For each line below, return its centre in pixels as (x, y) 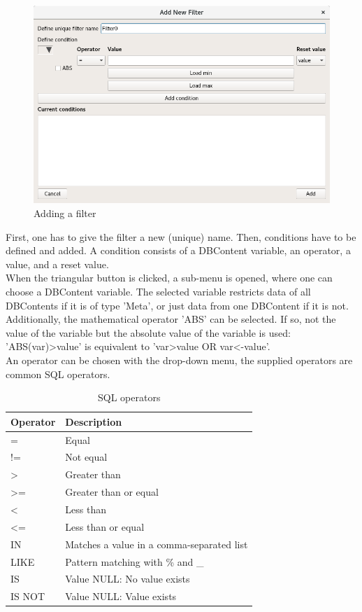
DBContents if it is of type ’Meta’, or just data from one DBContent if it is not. (177, 305)
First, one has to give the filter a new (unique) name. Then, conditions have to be (181, 236)
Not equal (86, 457)
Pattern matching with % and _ (135, 561)
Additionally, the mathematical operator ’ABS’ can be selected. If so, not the (171, 319)
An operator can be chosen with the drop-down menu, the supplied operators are (179, 360)
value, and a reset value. (57, 264)
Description (94, 421)
